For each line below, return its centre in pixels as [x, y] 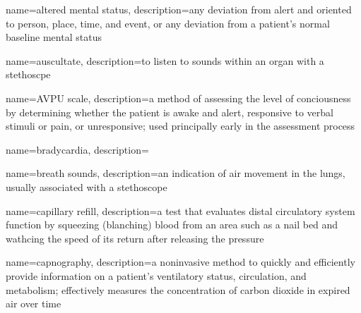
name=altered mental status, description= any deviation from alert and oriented [179, 9]
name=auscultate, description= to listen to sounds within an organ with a [165, 60]
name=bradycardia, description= [77, 149]
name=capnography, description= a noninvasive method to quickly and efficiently [180, 262]
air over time [34, 303]
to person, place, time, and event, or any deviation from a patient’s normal [168, 23]
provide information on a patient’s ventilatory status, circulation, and [156, 275]
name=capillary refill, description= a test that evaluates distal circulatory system [180, 210]
